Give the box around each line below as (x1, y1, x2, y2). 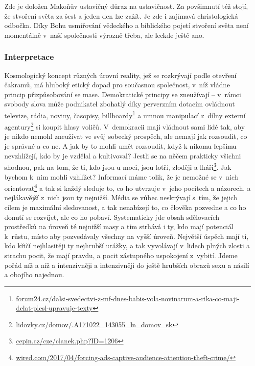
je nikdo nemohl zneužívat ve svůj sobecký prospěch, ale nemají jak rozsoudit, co (4, 131, 247, 141)
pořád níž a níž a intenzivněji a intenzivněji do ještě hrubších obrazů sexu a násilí (4, 260, 249, 270)
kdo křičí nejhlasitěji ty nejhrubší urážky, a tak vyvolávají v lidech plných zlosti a (4, 240, 250, 251)
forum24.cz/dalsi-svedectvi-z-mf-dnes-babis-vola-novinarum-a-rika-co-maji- (16, 293, 239, 303)
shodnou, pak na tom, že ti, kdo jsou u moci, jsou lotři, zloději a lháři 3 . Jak (4, 160, 232, 172)
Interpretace (4, 51, 54, 63)
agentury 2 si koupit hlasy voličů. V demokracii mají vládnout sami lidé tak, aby (4, 120, 245, 131)
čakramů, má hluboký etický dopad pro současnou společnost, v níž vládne (4, 79, 230, 90)
